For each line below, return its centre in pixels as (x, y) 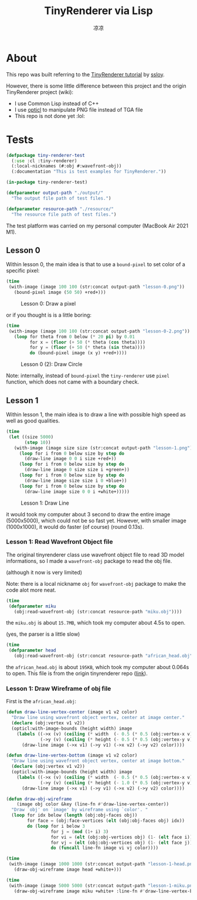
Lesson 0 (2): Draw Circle (52, 364)
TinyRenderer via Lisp (98, 11)
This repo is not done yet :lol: (50, 116)
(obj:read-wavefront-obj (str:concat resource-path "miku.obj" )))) (98, 612)
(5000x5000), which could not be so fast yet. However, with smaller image (96, 520)
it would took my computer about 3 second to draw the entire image (88, 514)
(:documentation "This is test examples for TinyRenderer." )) (89, 172)
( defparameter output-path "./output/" (55, 193)
